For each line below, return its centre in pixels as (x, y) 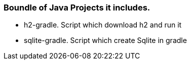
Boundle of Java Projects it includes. (77, 7)
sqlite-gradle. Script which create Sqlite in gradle (105, 40)
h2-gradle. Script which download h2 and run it (103, 25)
